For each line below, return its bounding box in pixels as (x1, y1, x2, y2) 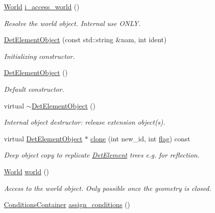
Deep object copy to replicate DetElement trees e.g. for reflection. (4, 150, 200, 160)
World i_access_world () (4, 1, 80, 11)
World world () (4, 166, 49, 176)
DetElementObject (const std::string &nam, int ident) (4, 34, 167, 45)
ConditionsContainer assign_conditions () (4, 199, 130, 210)
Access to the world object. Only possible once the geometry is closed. (4, 183, 212, 193)
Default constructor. (4, 83, 64, 94)
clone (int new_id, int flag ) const (90, 133, 190, 143)
